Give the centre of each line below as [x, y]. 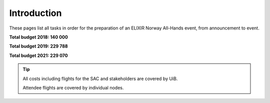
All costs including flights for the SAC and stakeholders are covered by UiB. [100, 78]
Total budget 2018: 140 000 [39, 37]
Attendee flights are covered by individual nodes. [73, 87]
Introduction [35, 13]
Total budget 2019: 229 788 [38, 46]
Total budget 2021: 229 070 [38, 55]
